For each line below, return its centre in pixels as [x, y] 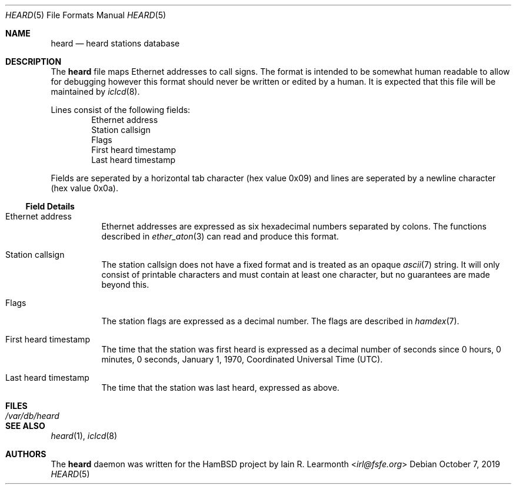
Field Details [50, 206]
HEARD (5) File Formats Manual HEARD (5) [86, 15]
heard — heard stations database [115, 43]
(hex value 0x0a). [84, 188]
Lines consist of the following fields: [121, 110]
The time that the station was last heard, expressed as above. [220, 387]
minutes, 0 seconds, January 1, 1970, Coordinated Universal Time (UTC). [242, 359]
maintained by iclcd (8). [95, 92]
